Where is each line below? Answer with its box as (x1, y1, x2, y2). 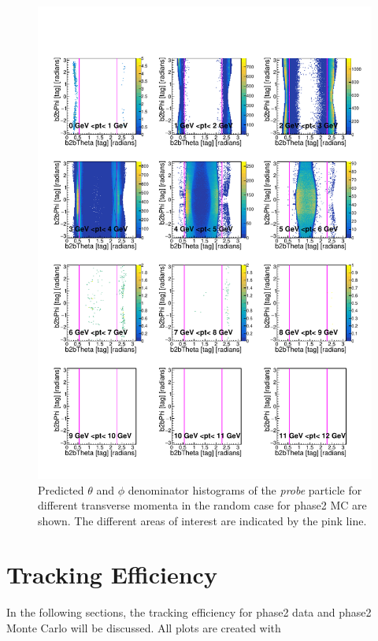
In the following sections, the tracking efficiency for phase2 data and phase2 (6, 604, 372, 621)
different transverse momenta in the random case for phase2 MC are (38, 497, 367, 513)
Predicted (38, 481, 84, 498)
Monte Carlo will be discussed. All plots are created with (6, 620, 281, 636)
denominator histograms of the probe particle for (128, 481, 362, 498)
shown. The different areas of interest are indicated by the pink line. (38, 512, 367, 528)
